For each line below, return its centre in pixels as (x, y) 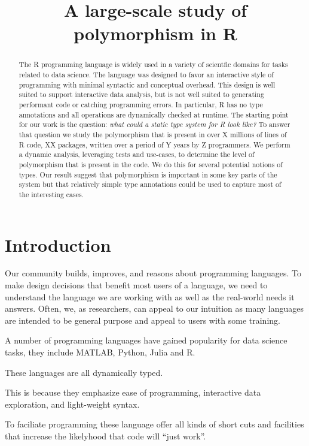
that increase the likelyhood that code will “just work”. (105, 436)
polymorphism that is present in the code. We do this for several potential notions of (151, 164)
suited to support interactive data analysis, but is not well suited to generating (141, 94)
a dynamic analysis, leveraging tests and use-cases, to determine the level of (137, 154)
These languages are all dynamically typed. (84, 372)
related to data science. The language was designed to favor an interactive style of (146, 75)
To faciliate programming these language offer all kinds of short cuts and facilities (154, 424)
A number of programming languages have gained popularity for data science (146, 340)
